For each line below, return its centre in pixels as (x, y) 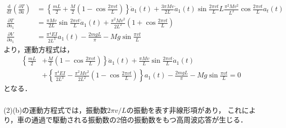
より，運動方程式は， (39, 49)
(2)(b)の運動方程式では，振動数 (55, 110)
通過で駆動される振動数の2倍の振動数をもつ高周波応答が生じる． (139, 120)
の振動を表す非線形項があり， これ (184, 110)
